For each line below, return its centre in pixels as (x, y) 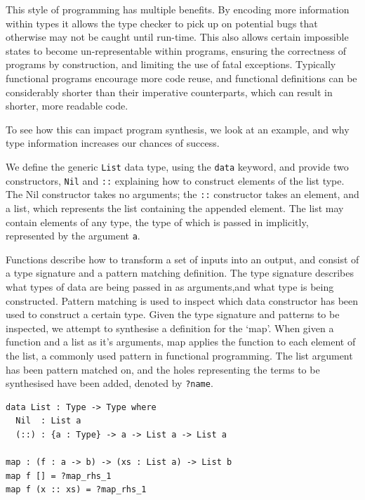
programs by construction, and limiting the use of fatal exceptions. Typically (171, 64)
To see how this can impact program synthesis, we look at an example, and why (178, 129)
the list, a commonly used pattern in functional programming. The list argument (179, 355)
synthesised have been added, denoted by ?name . (109, 383)
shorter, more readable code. (67, 106)
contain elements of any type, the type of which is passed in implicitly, (157, 222)
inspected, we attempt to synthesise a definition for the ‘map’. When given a (170, 328)
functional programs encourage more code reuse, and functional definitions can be (181, 78)
